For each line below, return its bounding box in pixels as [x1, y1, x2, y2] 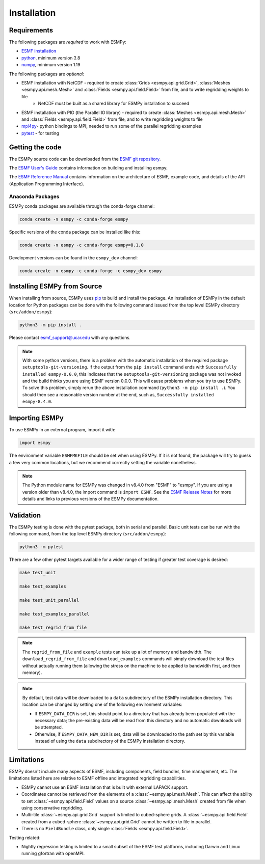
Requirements [9, 26, 53, 34]
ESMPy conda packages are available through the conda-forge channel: [9, 203, 155, 209]
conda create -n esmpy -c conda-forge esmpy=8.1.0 [19, 242, 144, 248]
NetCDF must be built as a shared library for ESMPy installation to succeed [38, 101, 189, 107]
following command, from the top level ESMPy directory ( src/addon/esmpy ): [9, 531, 166, 537]
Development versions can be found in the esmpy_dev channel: [9, 254, 138, 260]
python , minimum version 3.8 [21, 55, 80, 61]
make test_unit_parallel [19, 597, 79, 603]
